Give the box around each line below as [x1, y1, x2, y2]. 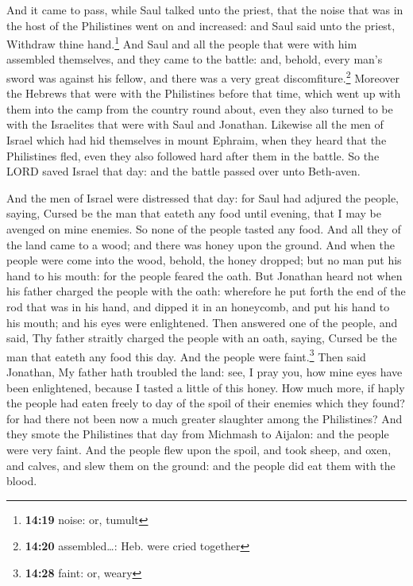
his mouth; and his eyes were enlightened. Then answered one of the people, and [6, 314, 398, 330]
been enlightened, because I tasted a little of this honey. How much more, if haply [6, 379, 405, 395]
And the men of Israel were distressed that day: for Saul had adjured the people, [6, 189, 399, 206]
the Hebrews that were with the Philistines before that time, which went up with [6, 85, 401, 102]
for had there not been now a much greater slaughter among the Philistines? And [6, 410, 403, 426]
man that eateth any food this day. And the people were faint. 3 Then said [6, 345, 366, 364]
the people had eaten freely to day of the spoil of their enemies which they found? [6, 395, 405, 411]
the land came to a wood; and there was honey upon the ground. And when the [6, 236, 396, 253]
